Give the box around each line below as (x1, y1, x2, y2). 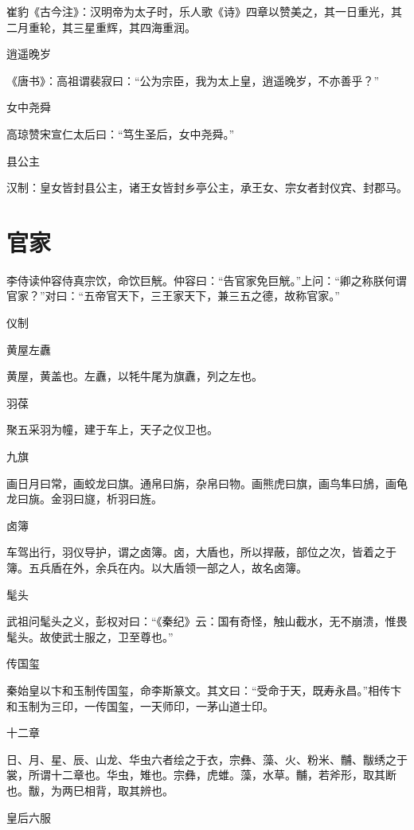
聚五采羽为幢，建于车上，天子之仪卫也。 (6, 421, 218, 438)
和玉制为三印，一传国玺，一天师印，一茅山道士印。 (6, 697, 274, 714)
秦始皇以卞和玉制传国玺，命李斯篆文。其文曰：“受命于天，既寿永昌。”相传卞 (6, 681, 402, 698)
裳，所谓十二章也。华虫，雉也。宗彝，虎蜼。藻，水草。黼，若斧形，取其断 (6, 766, 396, 783)
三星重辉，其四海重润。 (72, 18, 196, 35)
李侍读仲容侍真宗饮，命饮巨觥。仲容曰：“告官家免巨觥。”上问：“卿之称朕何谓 (6, 271, 407, 288)
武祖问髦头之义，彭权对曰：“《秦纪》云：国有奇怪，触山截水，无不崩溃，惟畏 (6, 613, 408, 629)
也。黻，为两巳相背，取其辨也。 (6, 781, 174, 798)
